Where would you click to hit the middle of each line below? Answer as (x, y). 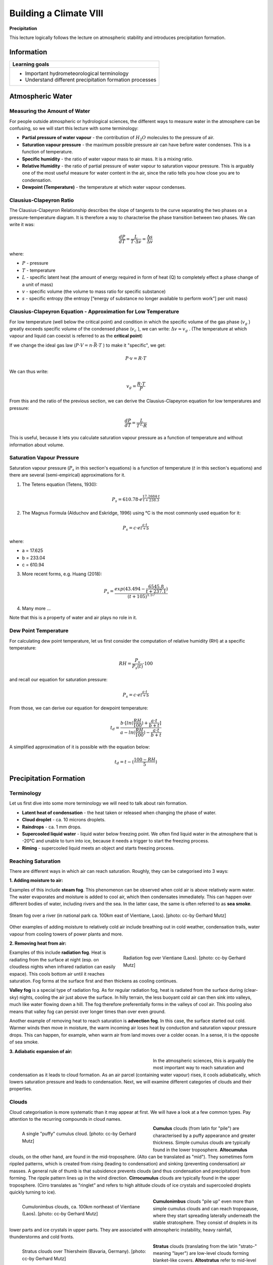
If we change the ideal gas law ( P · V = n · (52, 345)
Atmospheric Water (41, 96)
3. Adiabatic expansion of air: (41, 1051)
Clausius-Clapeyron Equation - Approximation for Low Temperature (94, 312)
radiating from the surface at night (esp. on (54, 959)
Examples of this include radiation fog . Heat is (58, 953)
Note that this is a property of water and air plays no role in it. (73, 618)
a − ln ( (128, 732)
